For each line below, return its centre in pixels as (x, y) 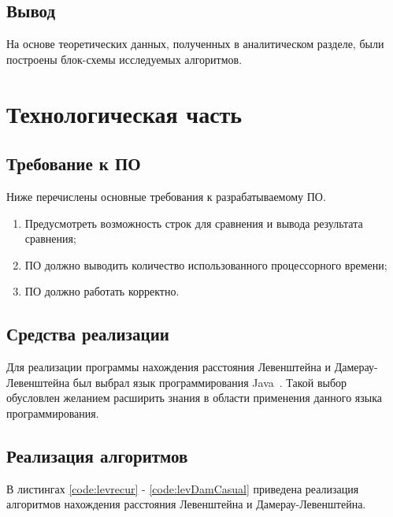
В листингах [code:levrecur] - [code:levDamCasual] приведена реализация (183, 488)
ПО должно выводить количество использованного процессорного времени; (206, 264)
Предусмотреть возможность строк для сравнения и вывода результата (194, 223)
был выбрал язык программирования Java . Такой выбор (210, 382)
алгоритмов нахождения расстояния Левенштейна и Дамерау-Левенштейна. (186, 504)
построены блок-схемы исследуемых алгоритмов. (124, 59)
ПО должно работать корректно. (102, 291)
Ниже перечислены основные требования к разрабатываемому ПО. (166, 196)
